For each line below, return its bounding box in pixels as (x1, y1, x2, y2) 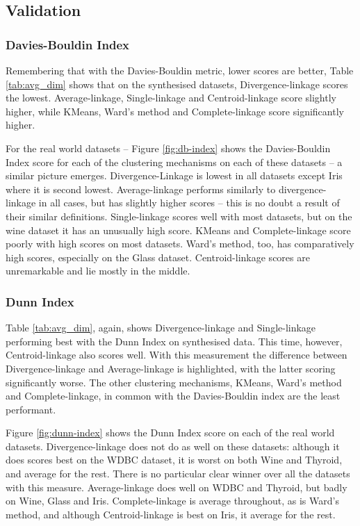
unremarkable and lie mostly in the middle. (6, 263, 190, 278)
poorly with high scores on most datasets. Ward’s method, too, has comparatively (6, 236, 354, 251)
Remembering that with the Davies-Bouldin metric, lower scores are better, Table (6, 63, 354, 77)
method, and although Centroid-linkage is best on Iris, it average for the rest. (6, 507, 336, 521)
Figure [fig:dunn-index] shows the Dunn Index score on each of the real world (6, 425, 335, 440)
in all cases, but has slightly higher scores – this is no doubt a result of (38, 195, 340, 210)
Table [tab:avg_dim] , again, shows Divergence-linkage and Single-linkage (6, 320, 316, 335)
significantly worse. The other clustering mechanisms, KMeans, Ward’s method (6, 375, 342, 389)
